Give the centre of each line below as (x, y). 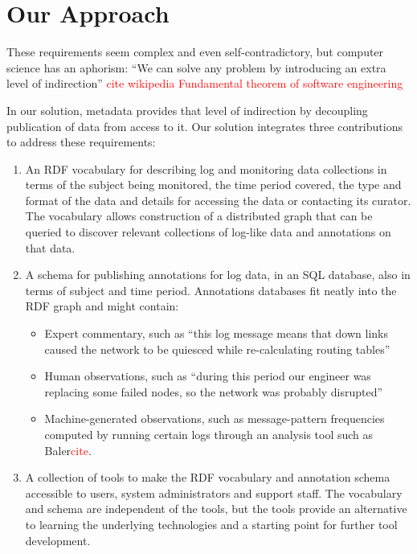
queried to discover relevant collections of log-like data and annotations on (208, 232)
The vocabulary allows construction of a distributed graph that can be (199, 216)
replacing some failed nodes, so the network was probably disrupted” (214, 391)
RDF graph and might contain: (102, 306)
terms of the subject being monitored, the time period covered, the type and (213, 185)
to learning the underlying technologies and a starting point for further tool (211, 524)
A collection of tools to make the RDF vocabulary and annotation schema (208, 477)
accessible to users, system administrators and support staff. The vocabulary (214, 492)
